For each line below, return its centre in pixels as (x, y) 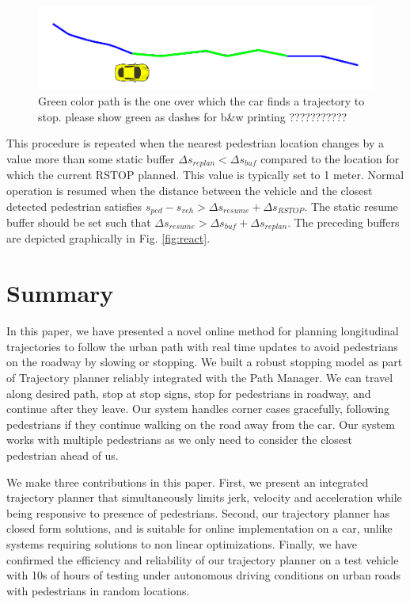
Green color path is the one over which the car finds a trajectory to (201, 101)
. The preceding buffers (344, 222)
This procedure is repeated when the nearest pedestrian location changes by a (195, 143)
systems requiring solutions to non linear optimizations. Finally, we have (182, 543)
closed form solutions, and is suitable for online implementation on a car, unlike (199, 528)
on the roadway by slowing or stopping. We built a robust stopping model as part (205, 362)
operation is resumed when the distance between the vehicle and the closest (190, 190)
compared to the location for (330, 158)
